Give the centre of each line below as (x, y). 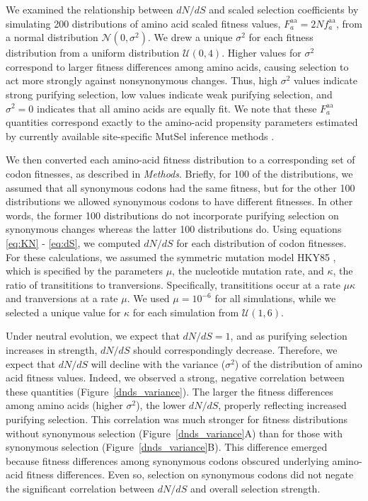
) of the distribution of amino (298, 363)
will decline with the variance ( (158, 363)
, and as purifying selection (289, 336)
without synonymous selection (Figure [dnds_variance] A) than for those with (174, 433)
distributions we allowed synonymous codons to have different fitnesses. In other (179, 201)
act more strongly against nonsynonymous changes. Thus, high (142, 80)
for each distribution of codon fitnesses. (261, 242)
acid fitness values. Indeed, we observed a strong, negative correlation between (175, 378)
